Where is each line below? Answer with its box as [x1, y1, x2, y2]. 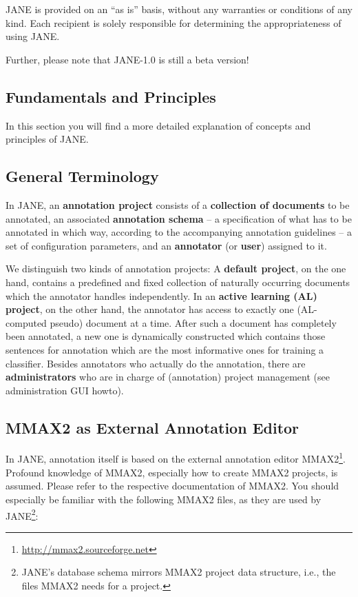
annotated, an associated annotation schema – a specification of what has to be [6, 211, 352, 225]
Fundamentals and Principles [6, 85, 216, 107]
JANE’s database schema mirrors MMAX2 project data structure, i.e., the [21, 565, 336, 579]
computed [6, 315, 47, 330]
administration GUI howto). [6, 383, 124, 397]
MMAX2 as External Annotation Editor [6, 416, 299, 438]
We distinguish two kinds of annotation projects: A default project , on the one [6, 261, 346, 276]
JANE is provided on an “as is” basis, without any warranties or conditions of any [6, 2, 352, 16]
